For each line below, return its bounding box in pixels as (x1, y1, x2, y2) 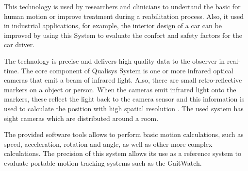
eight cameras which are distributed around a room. (4, 113, 159, 123)
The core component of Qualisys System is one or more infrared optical (21, 65, 233, 75)
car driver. (4, 39, 35, 50)
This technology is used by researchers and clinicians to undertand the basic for (4, 1, 241, 11)
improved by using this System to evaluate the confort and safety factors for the (4, 30, 242, 40)
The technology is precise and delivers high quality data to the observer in (4, 55, 225, 66)
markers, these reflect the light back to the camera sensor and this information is (4, 94, 245, 104)
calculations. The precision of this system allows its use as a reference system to (4, 148, 241, 158)
